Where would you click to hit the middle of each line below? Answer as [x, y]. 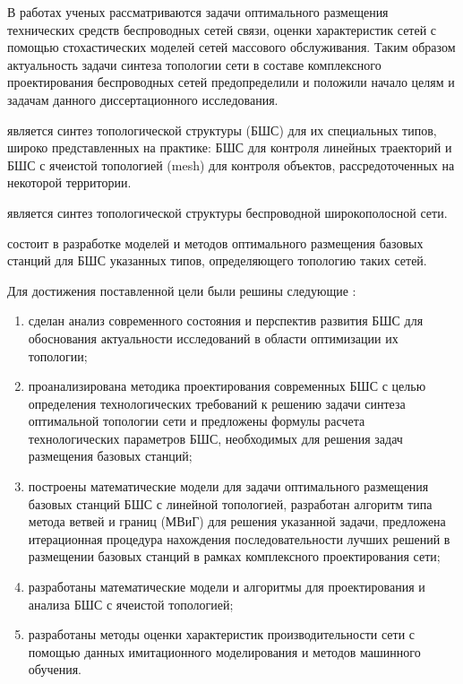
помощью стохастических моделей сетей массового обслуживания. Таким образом [231, 47]
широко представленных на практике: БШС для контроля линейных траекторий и [230, 147]
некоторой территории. [69, 182]
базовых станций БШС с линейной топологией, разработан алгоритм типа [230, 503]
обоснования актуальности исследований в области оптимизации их [213, 338]
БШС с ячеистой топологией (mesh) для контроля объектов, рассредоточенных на [231, 165]
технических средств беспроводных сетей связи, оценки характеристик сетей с [222, 29]
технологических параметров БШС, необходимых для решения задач [215, 438]
